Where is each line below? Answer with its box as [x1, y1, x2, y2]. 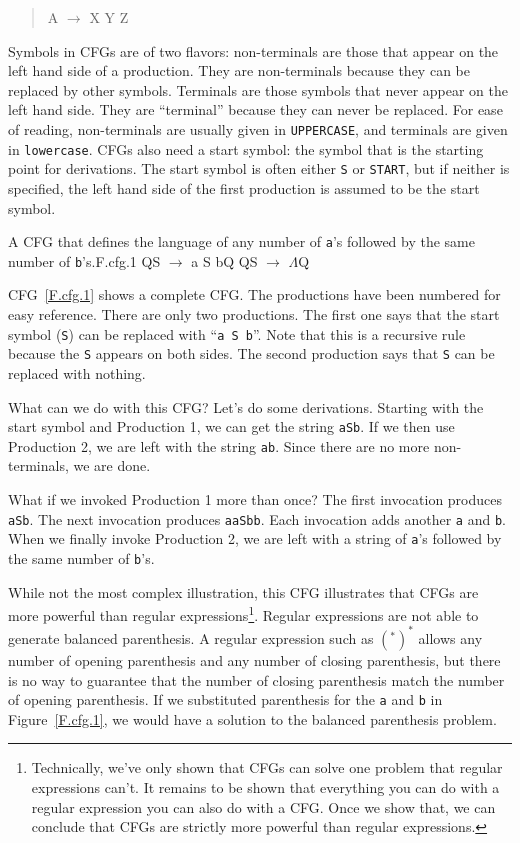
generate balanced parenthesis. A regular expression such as [8, 627, 374, 648]
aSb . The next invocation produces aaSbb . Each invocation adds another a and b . [8, 508, 506, 529]
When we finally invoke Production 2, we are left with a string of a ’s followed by [8, 528, 502, 549]
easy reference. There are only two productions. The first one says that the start [8, 304, 500, 325]
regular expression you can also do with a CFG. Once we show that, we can [31, 796, 496, 817]
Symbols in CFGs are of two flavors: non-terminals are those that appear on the [8, 40, 499, 61]
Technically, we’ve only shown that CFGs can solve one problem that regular [31, 757, 503, 778]
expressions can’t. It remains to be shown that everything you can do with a [31, 776, 500, 797]
